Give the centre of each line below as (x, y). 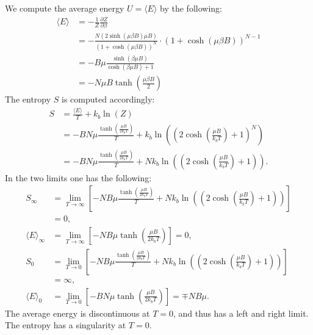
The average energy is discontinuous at (77, 313)
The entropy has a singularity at (66, 325)
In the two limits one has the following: (78, 177)
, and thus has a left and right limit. (241, 313)
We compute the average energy (65, 8)
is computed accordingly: (108, 99)
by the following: (191, 8)
